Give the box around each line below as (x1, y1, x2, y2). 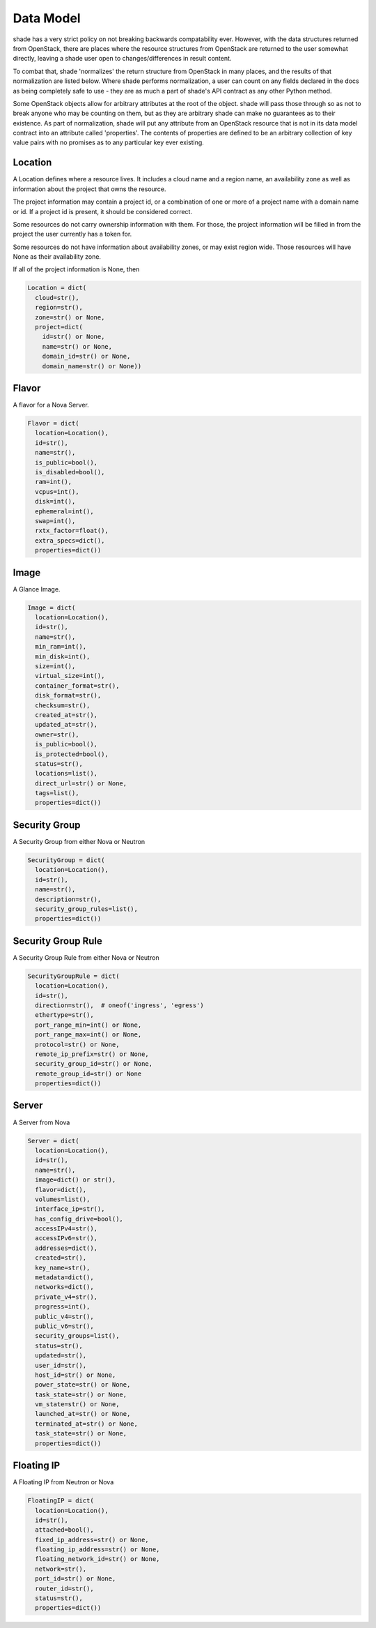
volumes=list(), (35, 1195, 91, 1203)
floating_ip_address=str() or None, (35, 1546, 160, 1553)
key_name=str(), (35, 1263, 91, 1272)
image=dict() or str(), (35, 1176, 116, 1184)
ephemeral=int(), (35, 507, 94, 515)
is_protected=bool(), (35, 750, 109, 758)
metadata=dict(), (35, 1274, 94, 1281)
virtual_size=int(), (35, 672, 105, 680)
